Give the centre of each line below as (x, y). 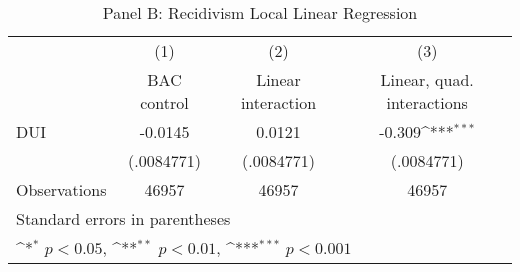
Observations (61, 189)
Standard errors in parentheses (123, 218)
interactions (427, 102)
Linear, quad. (427, 79)
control (164, 102)
